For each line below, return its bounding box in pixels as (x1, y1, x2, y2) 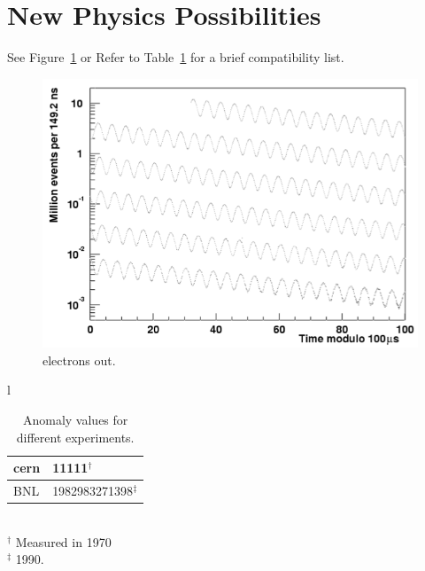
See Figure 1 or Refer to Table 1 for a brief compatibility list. (7, 48, 344, 66)
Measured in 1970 (15, 532, 112, 551)
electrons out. (42, 350, 116, 369)
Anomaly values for (22, 411, 128, 429)
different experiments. (16, 427, 135, 446)
